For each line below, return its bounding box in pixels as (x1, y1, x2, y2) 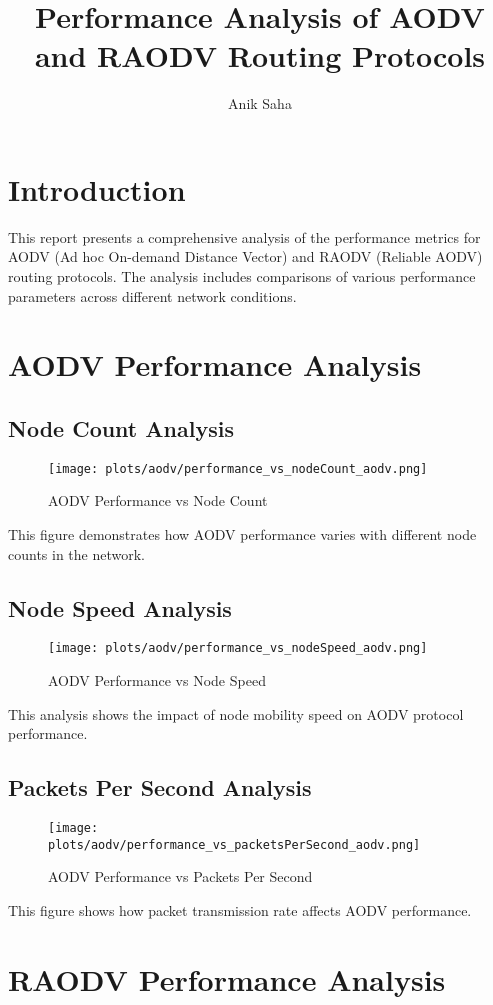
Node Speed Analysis (8, 592, 232, 623)
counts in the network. (8, 543, 146, 564)
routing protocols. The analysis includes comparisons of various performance (8, 266, 476, 287)
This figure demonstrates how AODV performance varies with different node (8, 524, 477, 545)
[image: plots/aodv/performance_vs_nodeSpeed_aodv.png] (48, 641, 428, 656)
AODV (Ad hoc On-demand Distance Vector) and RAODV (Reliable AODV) (8, 246, 483, 267)
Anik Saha (228, 93, 292, 114)
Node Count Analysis (8, 412, 234, 443)
